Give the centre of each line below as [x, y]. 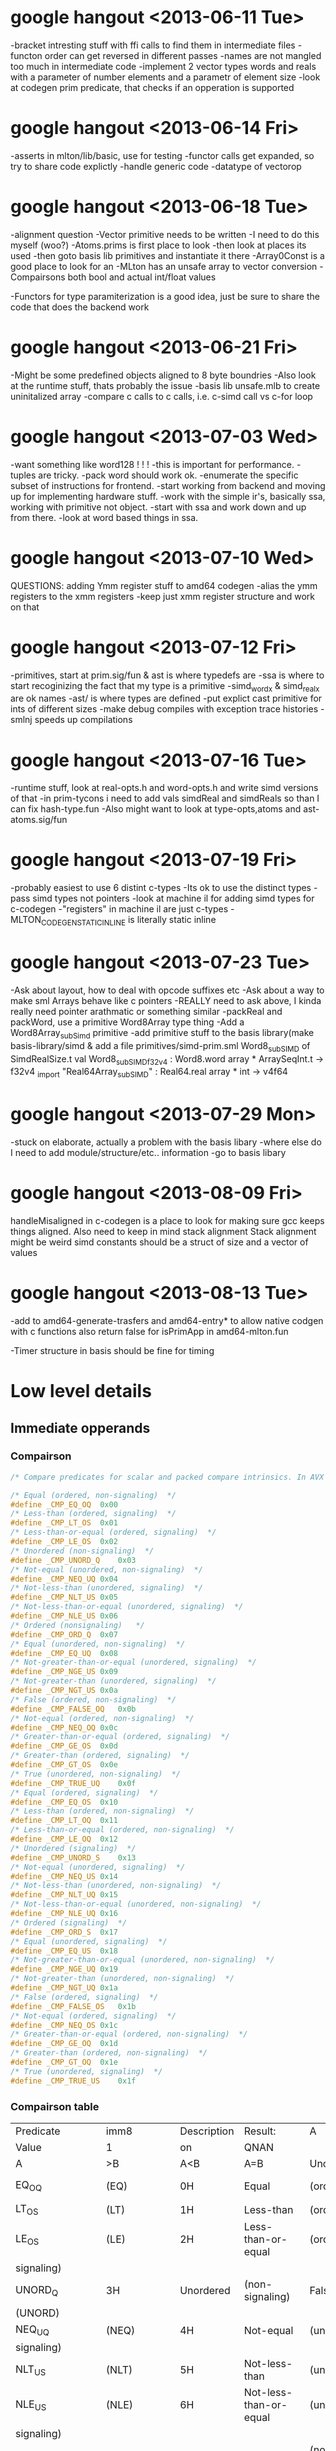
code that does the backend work [80, 307]
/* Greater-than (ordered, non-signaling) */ [109, 2053]
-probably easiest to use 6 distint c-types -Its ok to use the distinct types [161, 888]
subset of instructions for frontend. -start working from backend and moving [168, 485]
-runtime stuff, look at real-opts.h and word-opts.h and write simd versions [164, 788]
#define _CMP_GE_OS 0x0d [64, 1746]
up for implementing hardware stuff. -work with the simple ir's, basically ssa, [168, 496]
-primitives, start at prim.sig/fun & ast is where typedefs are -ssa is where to [167, 675]
